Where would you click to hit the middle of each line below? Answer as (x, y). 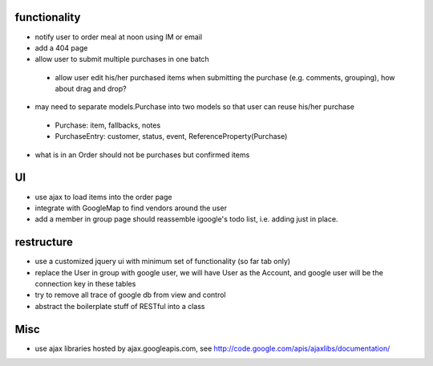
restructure (44, 242)
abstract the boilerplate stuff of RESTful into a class (120, 306)
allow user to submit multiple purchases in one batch (122, 59)
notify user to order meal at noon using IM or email (119, 37)
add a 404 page (61, 47)
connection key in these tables (85, 284)
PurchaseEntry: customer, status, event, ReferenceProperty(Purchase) (171, 136)
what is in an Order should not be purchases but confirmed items (142, 155)
